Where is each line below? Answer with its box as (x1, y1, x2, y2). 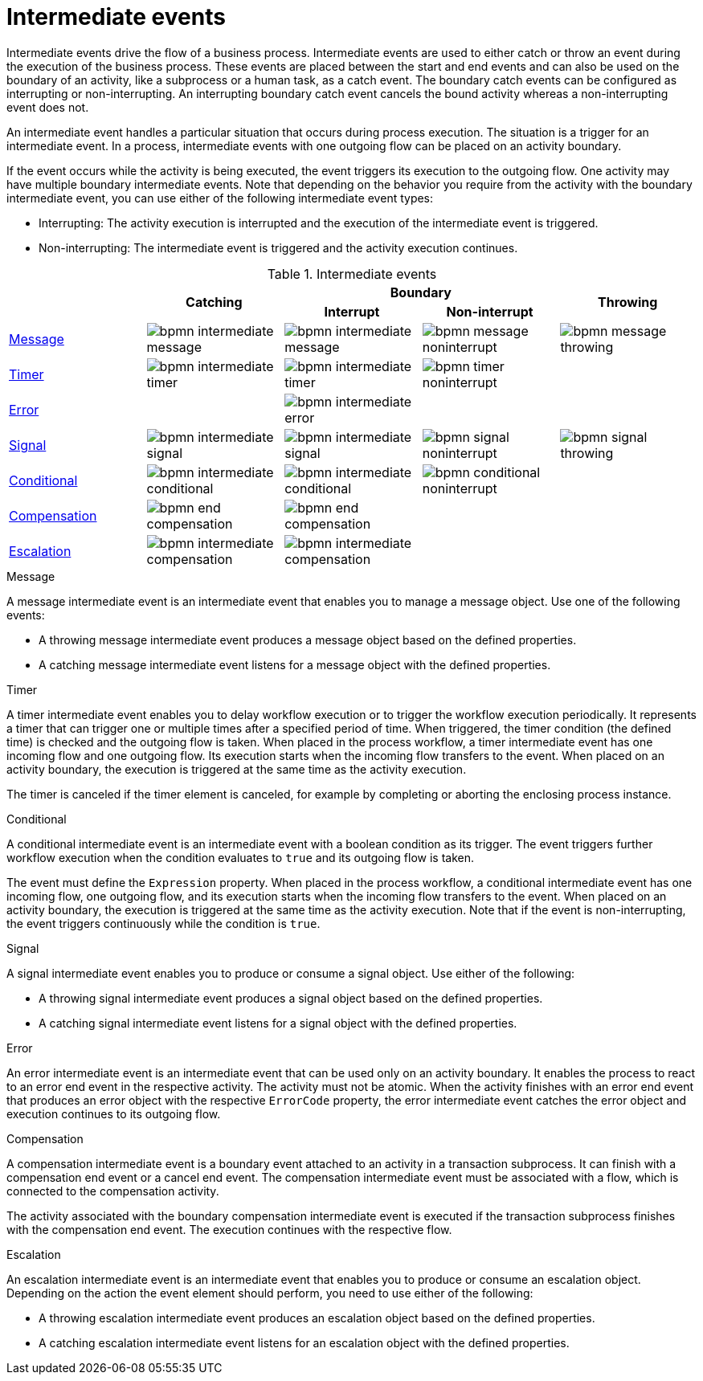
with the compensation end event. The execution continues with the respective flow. (6, 1222, 452, 1236)
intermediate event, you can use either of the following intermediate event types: (6, 190, 434, 205)
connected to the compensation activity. (6, 1183, 219, 1198)
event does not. (6, 100, 89, 114)
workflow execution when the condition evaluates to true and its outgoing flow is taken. (6, 850, 475, 864)
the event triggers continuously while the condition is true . (6, 916, 321, 930)
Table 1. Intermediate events (267, 265, 437, 282)
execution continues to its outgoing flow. (6, 1106, 221, 1121)
